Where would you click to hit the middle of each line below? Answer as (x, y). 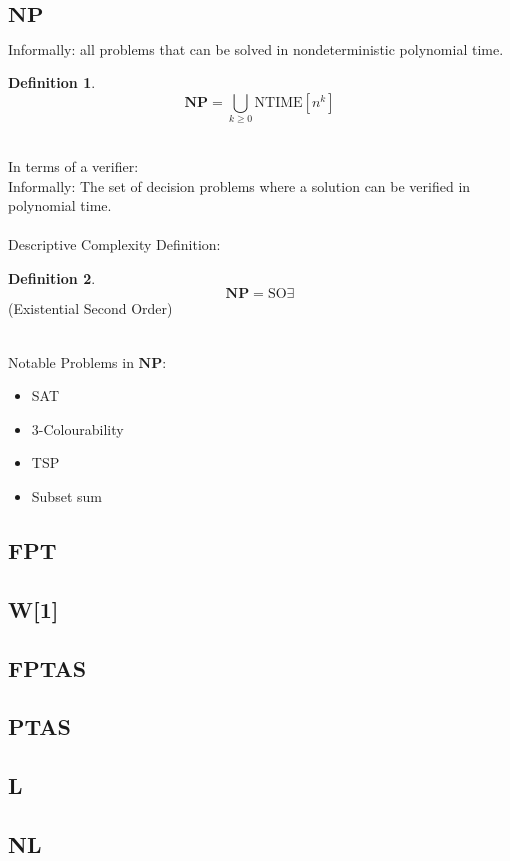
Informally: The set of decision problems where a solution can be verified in (239, 185)
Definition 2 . (52, 277)
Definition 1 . (52, 82)
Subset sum (66, 496)
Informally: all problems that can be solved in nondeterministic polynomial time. (256, 48)
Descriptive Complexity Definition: (114, 244)
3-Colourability (77, 428)
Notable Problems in (71, 361)
